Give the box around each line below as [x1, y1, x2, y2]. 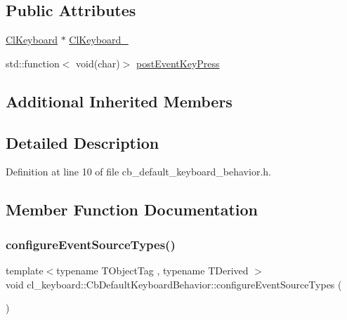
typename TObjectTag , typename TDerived [56, 262, 249, 277]
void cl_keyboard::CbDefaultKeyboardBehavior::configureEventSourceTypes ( [6, 276, 342, 291]
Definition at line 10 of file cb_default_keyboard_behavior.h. [6, 164, 271, 179]
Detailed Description [6, 131, 159, 153]
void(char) [76, 55, 120, 70]
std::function [6, 55, 60, 70]
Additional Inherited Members [6, 90, 233, 112]
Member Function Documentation [6, 199, 258, 220]
